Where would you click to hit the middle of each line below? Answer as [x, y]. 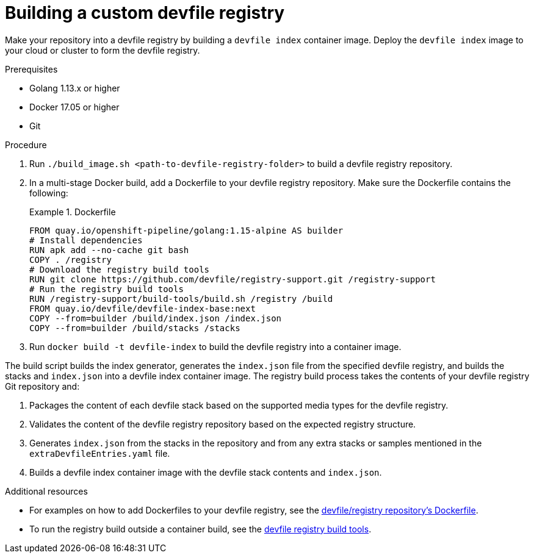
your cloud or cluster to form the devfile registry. [103, 50]
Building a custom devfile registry [145, 13]
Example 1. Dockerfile [73, 212]
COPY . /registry [70, 259]
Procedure [26, 145]
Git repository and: [42, 386]
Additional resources [46, 491]
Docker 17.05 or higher [74, 107]
